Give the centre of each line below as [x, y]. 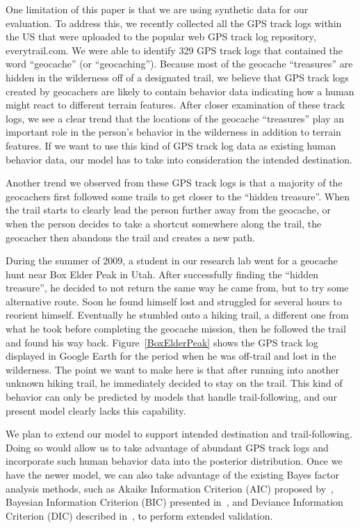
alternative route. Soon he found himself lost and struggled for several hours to [174, 301]
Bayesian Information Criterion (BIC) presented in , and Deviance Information [174, 502]
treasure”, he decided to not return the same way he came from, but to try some [177, 288]
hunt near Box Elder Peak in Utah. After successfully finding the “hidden [162, 274]
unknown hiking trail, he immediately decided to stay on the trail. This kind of [174, 383]
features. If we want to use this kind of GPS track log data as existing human [171, 145]
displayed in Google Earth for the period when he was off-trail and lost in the [171, 356]
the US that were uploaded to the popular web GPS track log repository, [161, 37]
